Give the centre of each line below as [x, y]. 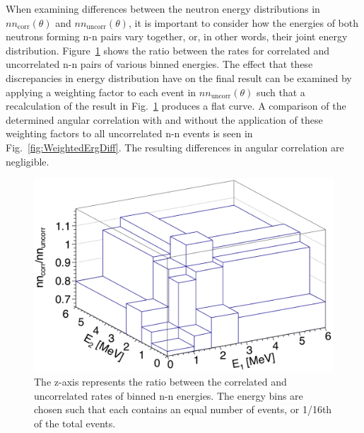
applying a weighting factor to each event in [101, 92]
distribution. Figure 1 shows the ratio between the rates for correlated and [168, 50]
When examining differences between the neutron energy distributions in [163, 8]
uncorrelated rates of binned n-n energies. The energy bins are [169, 395]
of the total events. [75, 423]
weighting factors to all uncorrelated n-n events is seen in [129, 133]
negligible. [28, 161]
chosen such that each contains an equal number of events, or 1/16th [183, 409]
